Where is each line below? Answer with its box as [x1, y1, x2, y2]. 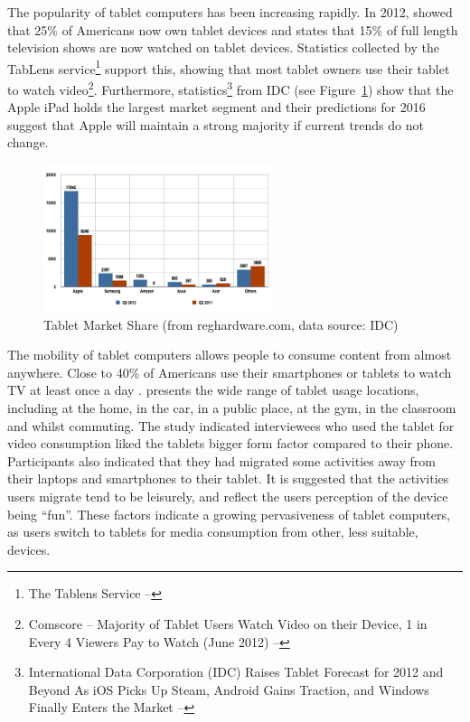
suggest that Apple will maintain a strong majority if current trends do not [7, 115, 424, 134]
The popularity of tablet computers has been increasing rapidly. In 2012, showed [7, 3, 453, 21]
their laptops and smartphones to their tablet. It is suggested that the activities [7, 469, 449, 488]
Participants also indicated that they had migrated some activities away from [7, 451, 436, 470]
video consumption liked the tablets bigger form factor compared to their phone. [7, 434, 454, 453]
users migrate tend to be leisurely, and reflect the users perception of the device [7, 486, 448, 505]
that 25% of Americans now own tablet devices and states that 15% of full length [7, 20, 458, 39]
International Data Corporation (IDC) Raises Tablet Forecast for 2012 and [28, 662, 444, 681]
